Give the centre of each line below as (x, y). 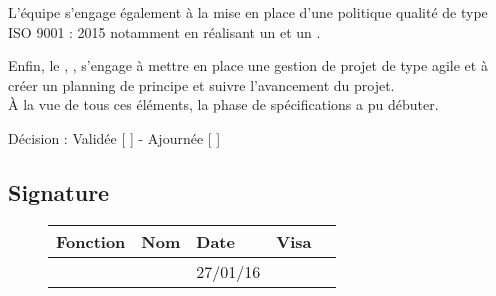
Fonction (91, 241)
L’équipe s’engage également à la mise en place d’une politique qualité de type (248, 12)
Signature (59, 191)
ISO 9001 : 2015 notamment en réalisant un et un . (164, 31)
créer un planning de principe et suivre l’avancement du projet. (201, 84)
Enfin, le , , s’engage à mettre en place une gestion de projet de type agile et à (248, 65)
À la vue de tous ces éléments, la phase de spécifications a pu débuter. (223, 104)
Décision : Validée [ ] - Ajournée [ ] (114, 137)
